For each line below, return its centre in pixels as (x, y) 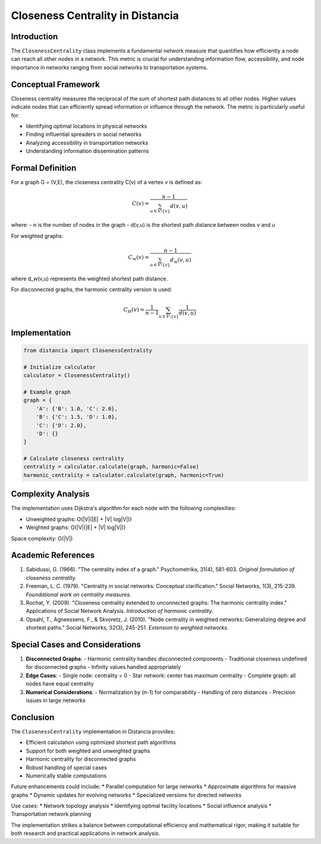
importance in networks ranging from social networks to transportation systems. (109, 67)
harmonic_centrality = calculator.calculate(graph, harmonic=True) (124, 475)
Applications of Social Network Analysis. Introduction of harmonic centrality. (119, 611)
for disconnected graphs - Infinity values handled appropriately (103, 667)
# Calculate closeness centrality (74, 459)
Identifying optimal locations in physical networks (86, 126)
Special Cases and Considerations (76, 644)
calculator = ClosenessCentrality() (77, 375)
